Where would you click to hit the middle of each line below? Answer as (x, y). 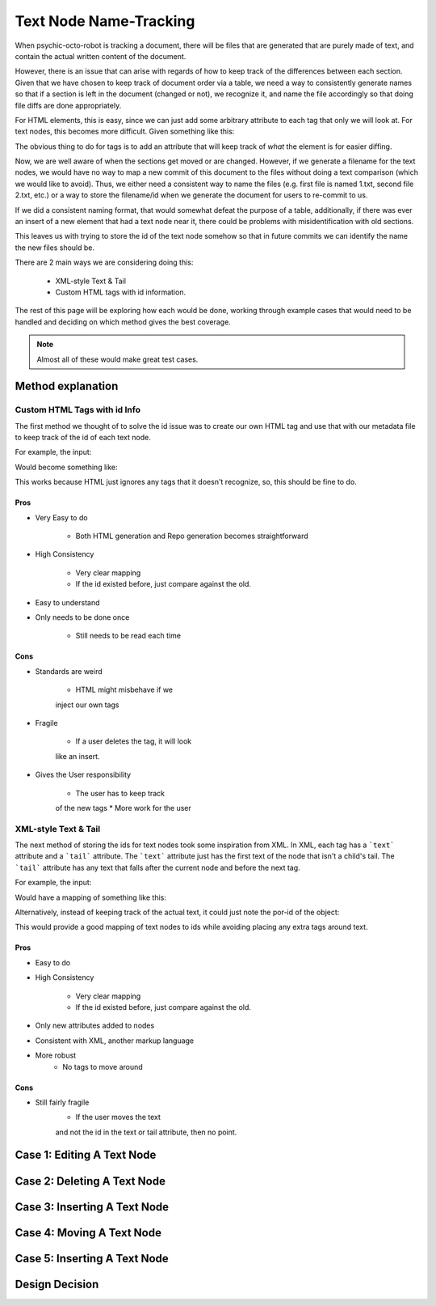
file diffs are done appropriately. (68, 105)
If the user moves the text (118, 1117)
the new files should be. (55, 248)
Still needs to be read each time (128, 636)
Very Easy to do (61, 517)
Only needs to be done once (82, 617)
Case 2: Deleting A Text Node (90, 1181)
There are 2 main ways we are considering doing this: (104, 262)
